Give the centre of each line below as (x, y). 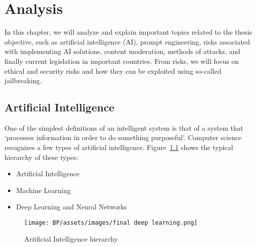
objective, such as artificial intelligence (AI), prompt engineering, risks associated (127, 41)
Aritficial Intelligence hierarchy (71, 238)
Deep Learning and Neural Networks (71, 207)
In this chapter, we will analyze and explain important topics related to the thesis (128, 32)
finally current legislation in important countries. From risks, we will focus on (122, 61)
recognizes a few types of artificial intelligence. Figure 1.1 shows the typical (119, 147)
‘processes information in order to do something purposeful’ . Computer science (123, 137)
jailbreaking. (23, 80)
